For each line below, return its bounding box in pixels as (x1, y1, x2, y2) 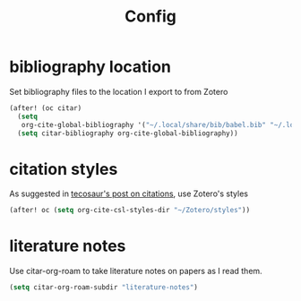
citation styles (9, 159, 118, 179)
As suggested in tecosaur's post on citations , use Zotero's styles (9, 188, 249, 199)
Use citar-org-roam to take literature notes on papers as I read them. (9, 266, 262, 277)
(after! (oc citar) (9, 103, 82, 113)
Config (125, 6, 176, 27)
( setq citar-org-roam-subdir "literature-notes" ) (9, 283, 199, 292)
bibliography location (9, 56, 172, 77)
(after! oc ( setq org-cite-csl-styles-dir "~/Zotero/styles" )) (9, 206, 251, 215)
